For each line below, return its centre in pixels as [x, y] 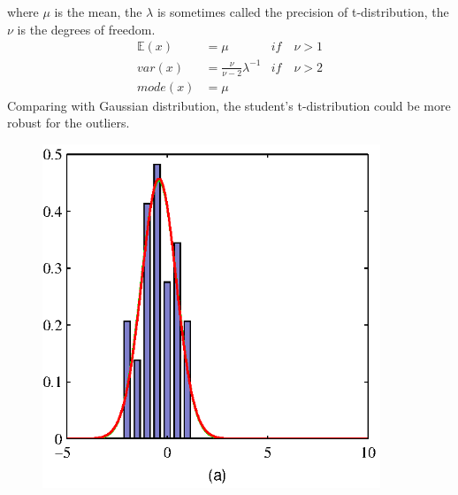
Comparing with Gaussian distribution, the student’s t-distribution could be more [229, 105]
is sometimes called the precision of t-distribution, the [303, 12]
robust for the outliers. [69, 123]
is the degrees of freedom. [86, 29]
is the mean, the [98, 12]
